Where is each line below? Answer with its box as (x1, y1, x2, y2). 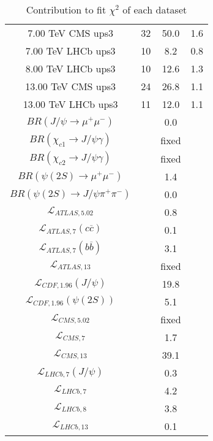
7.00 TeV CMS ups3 (28, 26, 113, 40)
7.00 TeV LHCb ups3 (25, 44, 116, 58)
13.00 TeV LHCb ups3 (23, 97, 118, 111)
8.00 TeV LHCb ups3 (25, 61, 116, 75)
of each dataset (122, 2, 187, 17)
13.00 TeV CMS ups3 (25, 79, 116, 93)
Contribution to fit (26, 2, 106, 17)
